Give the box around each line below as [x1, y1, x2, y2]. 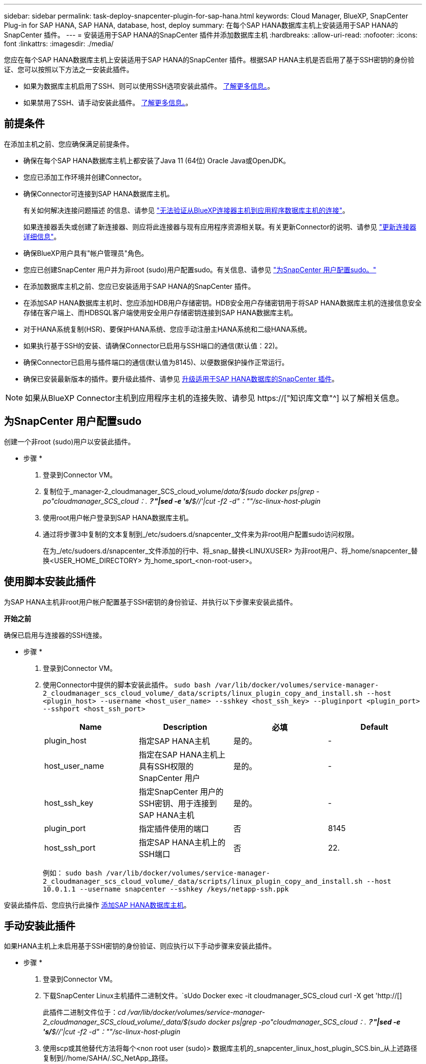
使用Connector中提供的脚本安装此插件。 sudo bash [43, 680, 211, 689]
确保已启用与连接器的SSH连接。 [4, 630, 106, 639]
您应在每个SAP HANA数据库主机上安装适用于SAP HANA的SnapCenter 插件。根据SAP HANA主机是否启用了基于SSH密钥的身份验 [4, 56, 414, 64]
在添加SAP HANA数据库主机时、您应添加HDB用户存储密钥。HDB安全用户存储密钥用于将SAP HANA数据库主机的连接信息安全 [23, 298, 422, 307]
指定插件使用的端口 [139, 823, 209, 834]
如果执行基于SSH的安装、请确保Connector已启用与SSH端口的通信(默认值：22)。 [23, 341, 282, 350]
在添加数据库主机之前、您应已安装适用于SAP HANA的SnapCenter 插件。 [23, 282, 255, 290]
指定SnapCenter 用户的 [139, 786, 224, 797]
